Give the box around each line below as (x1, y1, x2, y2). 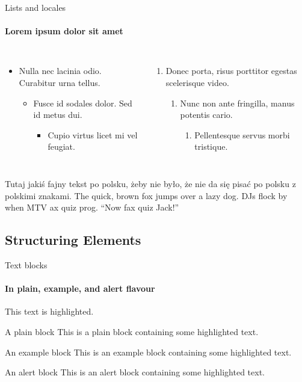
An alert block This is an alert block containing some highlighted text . (5, 366, 265, 378)
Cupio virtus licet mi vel (48, 128, 138, 141)
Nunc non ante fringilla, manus (180, 96, 295, 109)
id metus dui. (33, 108, 82, 121)
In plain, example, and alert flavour (5, 282, 155, 295)
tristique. (194, 140, 228, 153)
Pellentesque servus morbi (194, 128, 290, 141)
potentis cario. (180, 108, 233, 121)
